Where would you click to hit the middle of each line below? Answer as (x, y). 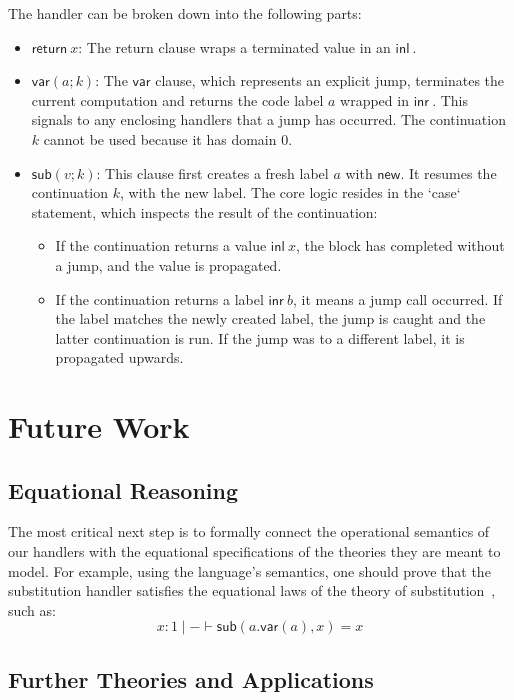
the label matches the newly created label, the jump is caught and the (270, 318)
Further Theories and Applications (191, 678)
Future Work (99, 426)
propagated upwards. (119, 357)
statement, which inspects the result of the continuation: (204, 211)
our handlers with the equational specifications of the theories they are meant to (254, 551)
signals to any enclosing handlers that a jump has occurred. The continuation (268, 119)
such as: (32, 609)
